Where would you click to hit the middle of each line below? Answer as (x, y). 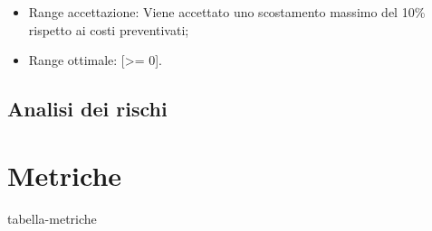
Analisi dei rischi (87, 109)
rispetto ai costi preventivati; (109, 29)
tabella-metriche (52, 218)
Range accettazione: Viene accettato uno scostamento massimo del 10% (227, 12)
